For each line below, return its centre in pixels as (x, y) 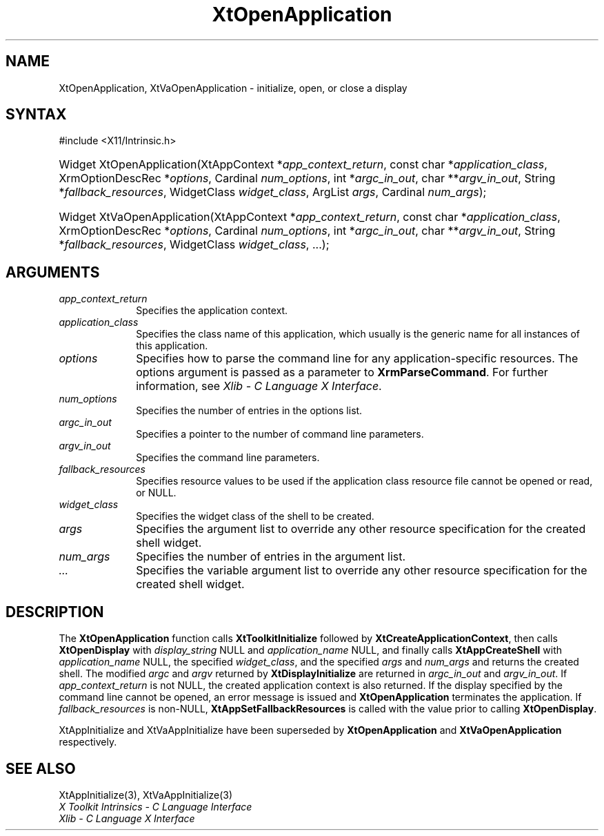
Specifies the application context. (212, 311)
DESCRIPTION (55, 612)
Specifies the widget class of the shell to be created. (255, 516)
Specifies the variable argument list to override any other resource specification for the (362, 571)
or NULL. (156, 493)
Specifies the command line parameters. (228, 458)
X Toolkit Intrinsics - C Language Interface (155, 806)
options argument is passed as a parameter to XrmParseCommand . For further (342, 372)
